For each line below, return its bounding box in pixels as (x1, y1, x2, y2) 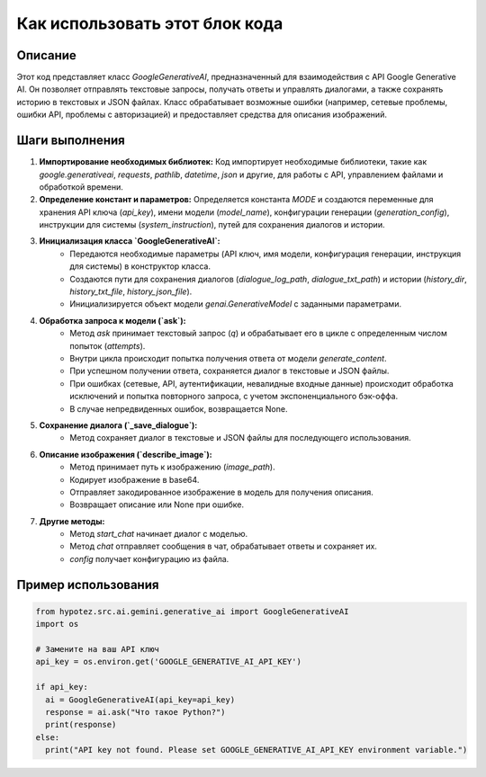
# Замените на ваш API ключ (35, 644, 159, 655)
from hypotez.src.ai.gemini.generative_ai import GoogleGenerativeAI (35, 606, 349, 616)
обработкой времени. (39, 181, 123, 192)
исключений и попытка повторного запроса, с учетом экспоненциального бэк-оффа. (69, 391, 399, 402)
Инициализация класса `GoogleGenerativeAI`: (39, 236, 220, 246)
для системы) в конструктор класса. (69, 261, 211, 272)
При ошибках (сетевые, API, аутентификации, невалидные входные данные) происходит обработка (69, 378, 454, 388)
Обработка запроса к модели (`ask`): (39, 315, 186, 326)
